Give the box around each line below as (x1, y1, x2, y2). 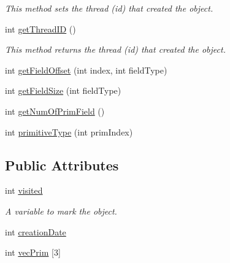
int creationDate (5, 225, 66, 238)
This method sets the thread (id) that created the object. (5, 2, 213, 14)
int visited (5, 184, 43, 197)
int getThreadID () (5, 22, 76, 35)
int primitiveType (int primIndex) (5, 125, 133, 138)
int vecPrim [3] (5, 246, 61, 259)
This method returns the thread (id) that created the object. (5, 43, 226, 56)
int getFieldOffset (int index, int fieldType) (5, 63, 167, 76)
